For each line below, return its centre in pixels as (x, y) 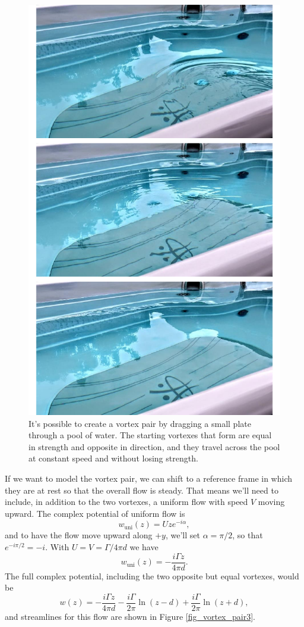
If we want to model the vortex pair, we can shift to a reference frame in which (148, 478)
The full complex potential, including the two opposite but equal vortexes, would (152, 575)
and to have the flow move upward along (79, 535)
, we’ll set (183, 535)
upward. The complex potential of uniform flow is (95, 513)
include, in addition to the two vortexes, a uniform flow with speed (126, 502)
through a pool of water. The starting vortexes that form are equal (150, 435)
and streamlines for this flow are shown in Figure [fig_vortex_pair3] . (130, 616)
